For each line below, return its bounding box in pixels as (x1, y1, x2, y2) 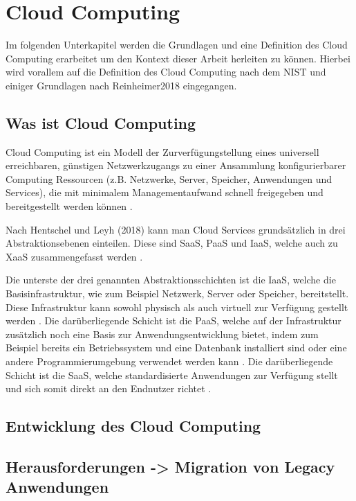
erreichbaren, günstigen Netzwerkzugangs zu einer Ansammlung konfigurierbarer (6, 158, 346, 173)
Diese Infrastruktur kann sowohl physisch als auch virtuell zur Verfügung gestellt (6, 299, 348, 314)
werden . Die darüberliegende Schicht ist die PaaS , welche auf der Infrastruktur (6, 313, 341, 328)
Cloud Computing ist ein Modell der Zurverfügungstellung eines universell (6, 144, 319, 159)
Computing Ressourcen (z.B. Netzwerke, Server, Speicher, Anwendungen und (6, 171, 332, 186)
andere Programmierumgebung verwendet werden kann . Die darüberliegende (6, 354, 333, 369)
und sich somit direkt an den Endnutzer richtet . (6, 381, 212, 396)
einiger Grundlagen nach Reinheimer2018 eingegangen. (6, 78, 237, 92)
